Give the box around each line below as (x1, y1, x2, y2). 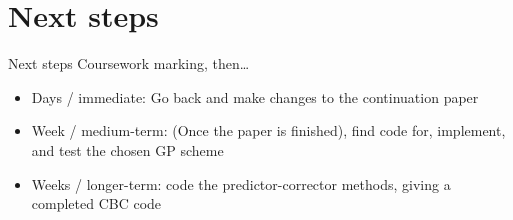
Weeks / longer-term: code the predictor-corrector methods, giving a (31, 173, 451, 194)
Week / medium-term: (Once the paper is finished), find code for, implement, (31, 120, 506, 141)
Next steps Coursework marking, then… (8, 53, 250, 74)
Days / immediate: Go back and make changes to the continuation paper (31, 86, 479, 107)
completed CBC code (31, 193, 162, 214)
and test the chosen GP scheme (31, 139, 224, 160)
